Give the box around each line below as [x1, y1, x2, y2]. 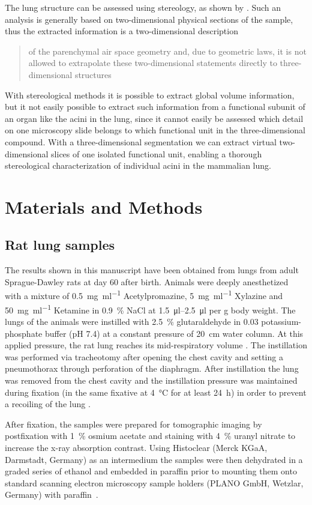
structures [74, 68, 112, 80]
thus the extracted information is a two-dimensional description [5, 25, 238, 37]
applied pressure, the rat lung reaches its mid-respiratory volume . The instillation [5, 339, 307, 351]
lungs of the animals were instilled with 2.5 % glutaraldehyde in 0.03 [5, 315, 259, 327]
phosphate [5, 327, 43, 339]
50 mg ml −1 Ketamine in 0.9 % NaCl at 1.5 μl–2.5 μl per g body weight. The [5, 301, 296, 316]
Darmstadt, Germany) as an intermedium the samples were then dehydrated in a [5, 453, 303, 465]
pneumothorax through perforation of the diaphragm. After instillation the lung [5, 362, 299, 375]
